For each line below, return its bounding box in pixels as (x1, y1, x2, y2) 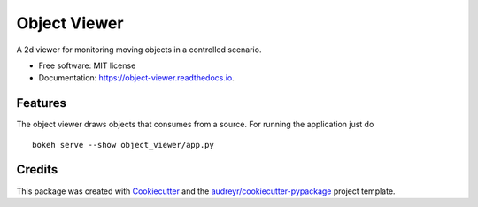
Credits (16, 162, 58, 177)
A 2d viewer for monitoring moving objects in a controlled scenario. (16, 44, 262, 55)
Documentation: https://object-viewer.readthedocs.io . (38, 73, 235, 83)
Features (16, 96, 66, 111)
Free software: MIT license (38, 60, 136, 71)
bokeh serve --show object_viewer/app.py (32, 140, 214, 149)
